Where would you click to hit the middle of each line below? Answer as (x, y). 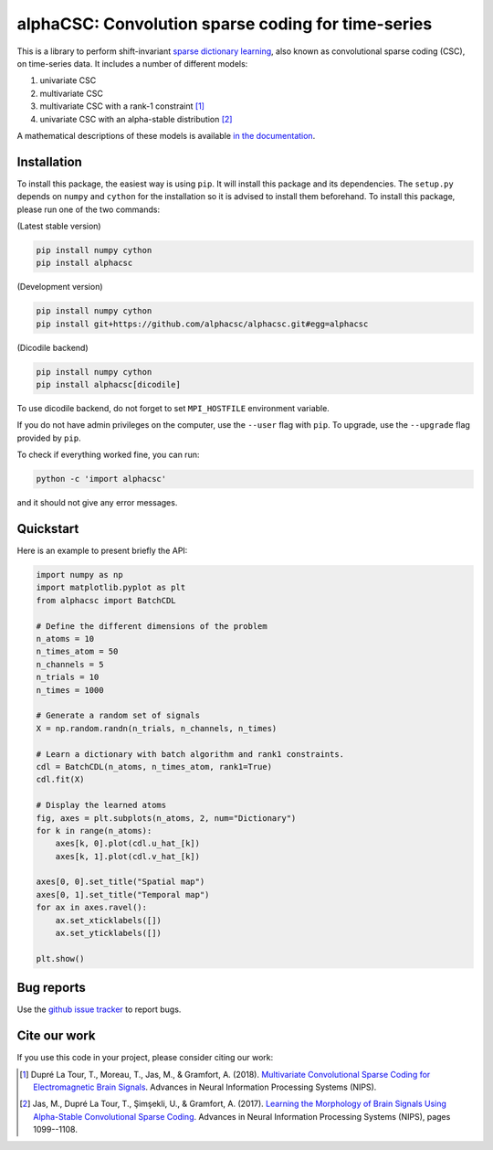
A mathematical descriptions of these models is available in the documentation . (166, 135)
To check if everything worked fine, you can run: (108, 455)
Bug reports (52, 988)
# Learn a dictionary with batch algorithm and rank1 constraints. (190, 754)
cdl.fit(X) (60, 780)
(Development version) (60, 287)
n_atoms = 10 (65, 639)
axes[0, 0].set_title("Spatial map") (121, 882)
